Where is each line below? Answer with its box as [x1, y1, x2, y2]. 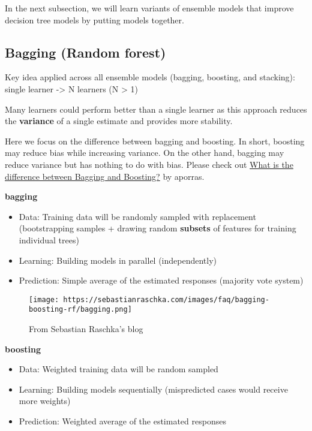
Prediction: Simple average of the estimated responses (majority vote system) [19, 274, 304, 287]
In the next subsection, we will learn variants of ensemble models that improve [5, 2, 294, 14]
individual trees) [19, 233, 79, 246]
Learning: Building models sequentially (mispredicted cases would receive [19, 382, 288, 395]
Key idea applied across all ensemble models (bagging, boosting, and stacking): [5, 71, 295, 83]
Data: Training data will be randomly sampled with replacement [19, 210, 256, 222]
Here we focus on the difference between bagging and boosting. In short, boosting [5, 134, 305, 147]
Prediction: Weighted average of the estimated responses [19, 414, 226, 427]
